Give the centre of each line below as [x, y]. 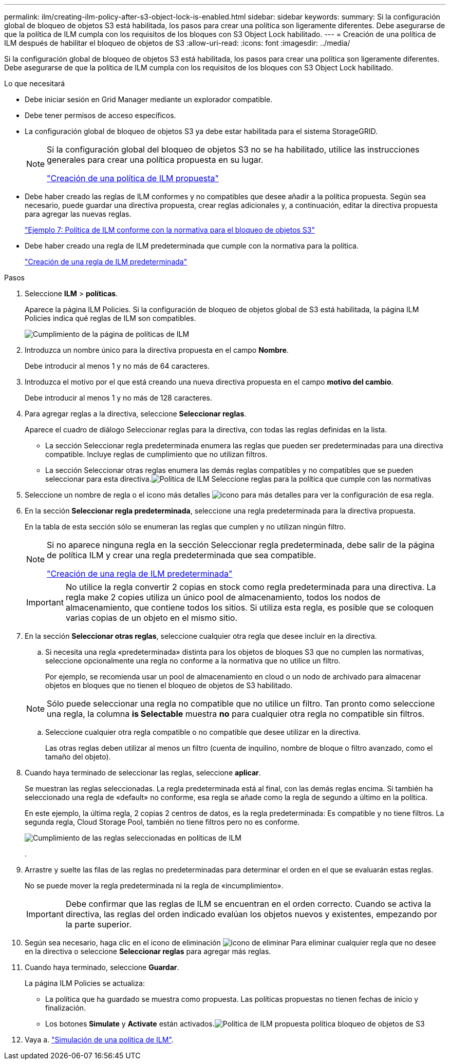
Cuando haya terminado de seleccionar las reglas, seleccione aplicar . [143, 773]
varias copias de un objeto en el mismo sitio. [152, 618]
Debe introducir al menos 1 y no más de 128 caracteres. [119, 398]
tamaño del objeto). [78, 757]
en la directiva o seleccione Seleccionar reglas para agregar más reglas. [148, 951]
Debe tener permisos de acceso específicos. [100, 115]
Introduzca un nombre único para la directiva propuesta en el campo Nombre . [157, 350]
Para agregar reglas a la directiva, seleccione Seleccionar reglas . [136, 414]
